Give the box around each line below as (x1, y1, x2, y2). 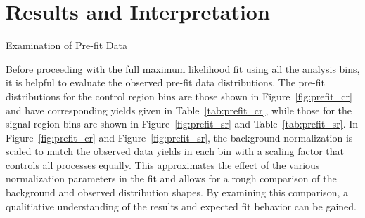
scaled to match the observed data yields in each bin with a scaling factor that (6, 144, 345, 158)
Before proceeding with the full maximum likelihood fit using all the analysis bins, (6, 61, 360, 76)
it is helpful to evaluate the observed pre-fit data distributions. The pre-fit (6, 75, 325, 90)
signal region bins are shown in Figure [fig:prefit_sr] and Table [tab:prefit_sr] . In (6, 116, 359, 131)
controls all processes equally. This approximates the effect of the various (6, 157, 320, 172)
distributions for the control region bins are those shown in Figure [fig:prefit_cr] (6, 88, 352, 103)
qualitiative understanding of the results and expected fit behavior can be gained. (6, 198, 357, 213)
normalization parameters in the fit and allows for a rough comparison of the (6, 171, 337, 186)
